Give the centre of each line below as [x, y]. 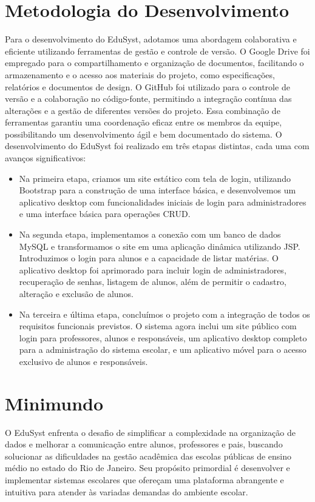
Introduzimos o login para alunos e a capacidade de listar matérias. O [149, 258]
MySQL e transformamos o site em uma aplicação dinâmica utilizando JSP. [160, 246]
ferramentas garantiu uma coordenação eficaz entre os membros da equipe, [144, 122]
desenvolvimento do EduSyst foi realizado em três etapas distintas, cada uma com [157, 146]
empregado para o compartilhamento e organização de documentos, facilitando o [154, 63]
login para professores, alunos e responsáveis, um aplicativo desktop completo [163, 337]
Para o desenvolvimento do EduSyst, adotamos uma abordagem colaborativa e [151, 39]
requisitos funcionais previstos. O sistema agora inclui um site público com [158, 326]
